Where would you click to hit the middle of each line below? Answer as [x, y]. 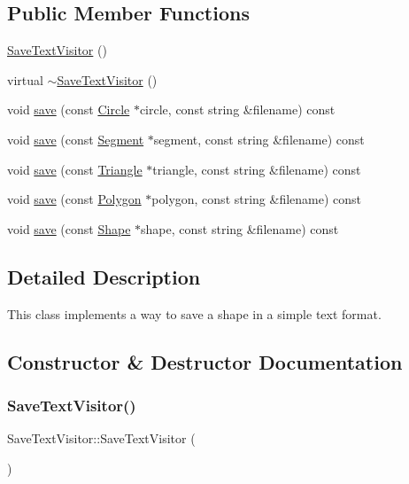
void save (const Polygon [74, 199]
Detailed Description [104, 276]
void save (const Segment [76, 139]
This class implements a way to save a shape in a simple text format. [194, 313]
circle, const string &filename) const [237, 109]
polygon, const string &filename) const [257, 199]
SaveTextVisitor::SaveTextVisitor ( [101, 438]
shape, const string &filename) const [240, 228]
